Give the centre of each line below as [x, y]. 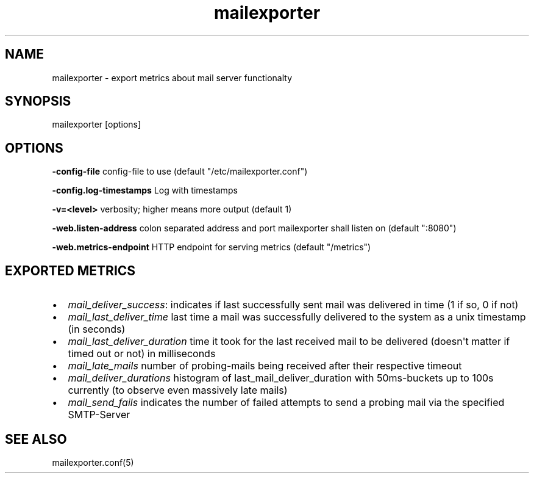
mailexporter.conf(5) [93, 462]
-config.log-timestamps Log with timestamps [145, 190]
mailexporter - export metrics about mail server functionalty [172, 78]
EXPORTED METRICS [70, 270]
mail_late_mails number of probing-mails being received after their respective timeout [265, 366]
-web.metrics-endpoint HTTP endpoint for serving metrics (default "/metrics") [212, 247]
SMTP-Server [99, 415]
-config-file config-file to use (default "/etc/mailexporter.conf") [180, 172]
